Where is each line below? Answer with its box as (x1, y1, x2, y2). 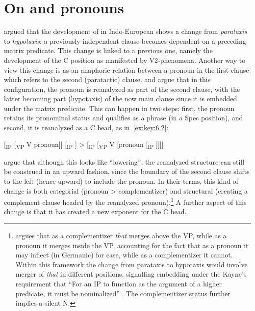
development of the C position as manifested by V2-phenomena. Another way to (4, 55, 246, 65)
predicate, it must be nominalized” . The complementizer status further (15, 288, 230, 298)
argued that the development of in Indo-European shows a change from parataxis (4, 26, 247, 36)
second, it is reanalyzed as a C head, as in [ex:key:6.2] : (4, 122, 169, 133)
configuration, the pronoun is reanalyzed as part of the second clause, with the (4, 84, 240, 94)
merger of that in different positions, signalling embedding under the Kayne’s (15, 269, 247, 279)
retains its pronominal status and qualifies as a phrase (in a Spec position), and (4, 113, 243, 123)
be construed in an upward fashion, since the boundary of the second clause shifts (4, 166, 250, 176)
